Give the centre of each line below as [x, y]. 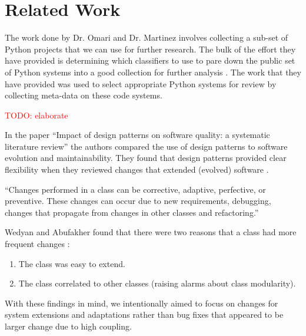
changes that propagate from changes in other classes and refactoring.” [132, 212]
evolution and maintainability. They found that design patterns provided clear [146, 158]
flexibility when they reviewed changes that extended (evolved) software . [137, 169]
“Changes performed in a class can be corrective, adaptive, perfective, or [135, 189]
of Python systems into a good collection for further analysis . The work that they [153, 72]
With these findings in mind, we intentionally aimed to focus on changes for [142, 303]
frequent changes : [37, 244]
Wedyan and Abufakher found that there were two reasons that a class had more [151, 232]
